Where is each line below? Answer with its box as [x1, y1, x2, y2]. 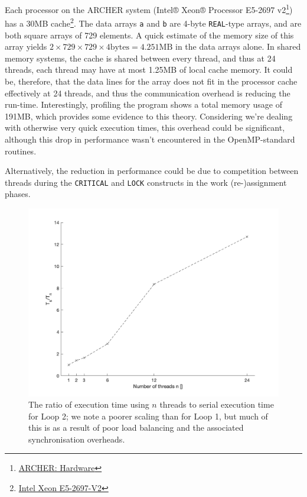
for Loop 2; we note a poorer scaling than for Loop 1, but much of [28, 409, 268, 422]
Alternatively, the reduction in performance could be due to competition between [5, 164, 299, 177]
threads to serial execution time [159, 398, 274, 411]
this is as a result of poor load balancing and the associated [28, 421, 244, 434]
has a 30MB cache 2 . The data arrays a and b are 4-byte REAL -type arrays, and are [5, 15, 302, 29]
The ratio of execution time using [28, 398, 149, 411]
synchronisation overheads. [28, 433, 125, 445]
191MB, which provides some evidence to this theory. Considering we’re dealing [5, 109, 293, 122]
